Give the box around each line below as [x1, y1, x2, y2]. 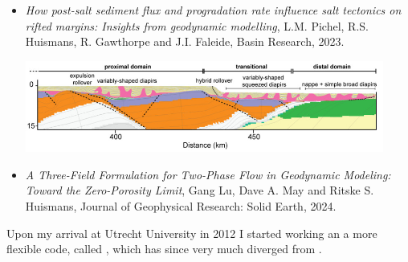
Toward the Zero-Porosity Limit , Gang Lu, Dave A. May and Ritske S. [25, 182, 374, 199]
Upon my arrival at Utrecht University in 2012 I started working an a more [6, 224, 377, 241]
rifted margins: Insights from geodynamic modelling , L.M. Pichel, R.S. [25, 17, 369, 34]
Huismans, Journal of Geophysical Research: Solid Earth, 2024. [25, 197, 337, 214]
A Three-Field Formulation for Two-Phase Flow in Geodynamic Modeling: [25, 166, 391, 182]
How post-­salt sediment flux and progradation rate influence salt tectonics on [25, 2, 402, 18]
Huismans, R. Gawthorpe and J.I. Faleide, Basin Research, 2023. [25, 33, 345, 50]
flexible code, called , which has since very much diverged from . [6, 240, 322, 257]
